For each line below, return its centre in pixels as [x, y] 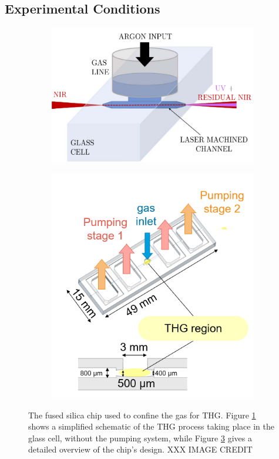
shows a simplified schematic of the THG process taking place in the [151, 426]
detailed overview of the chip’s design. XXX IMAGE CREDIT [140, 449]
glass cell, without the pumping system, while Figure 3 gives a [140, 438]
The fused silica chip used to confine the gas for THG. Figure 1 [142, 415]
